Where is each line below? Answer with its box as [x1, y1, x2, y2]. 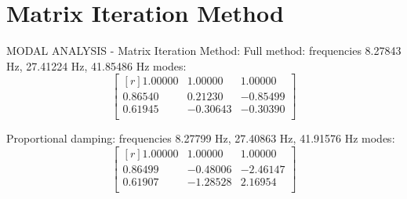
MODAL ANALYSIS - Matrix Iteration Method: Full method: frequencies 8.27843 [6, 42, 402, 59]
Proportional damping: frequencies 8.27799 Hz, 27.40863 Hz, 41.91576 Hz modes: [6, 130, 395, 147]
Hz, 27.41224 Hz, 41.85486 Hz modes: [6, 57, 187, 74]
